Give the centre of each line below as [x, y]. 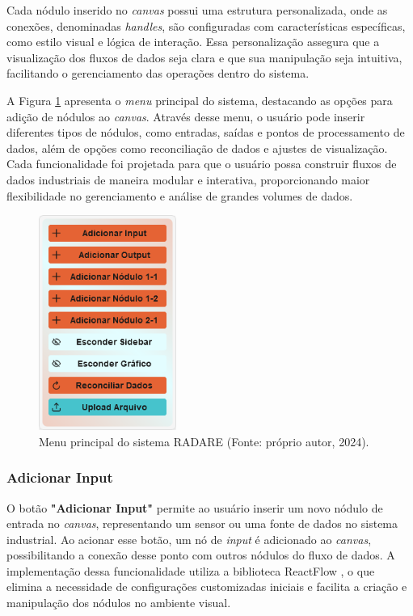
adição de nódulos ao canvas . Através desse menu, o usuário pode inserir [186, 116]
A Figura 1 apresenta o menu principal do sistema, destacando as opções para [200, 100]
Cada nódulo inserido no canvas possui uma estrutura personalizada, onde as [197, 10]
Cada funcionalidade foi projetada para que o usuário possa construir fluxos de [202, 164]
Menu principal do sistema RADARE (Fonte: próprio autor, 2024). [204, 441]
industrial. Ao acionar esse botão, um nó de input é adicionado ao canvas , [189, 539]
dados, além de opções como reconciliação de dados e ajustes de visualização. [197, 148]
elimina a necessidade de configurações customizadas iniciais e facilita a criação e [207, 586]
